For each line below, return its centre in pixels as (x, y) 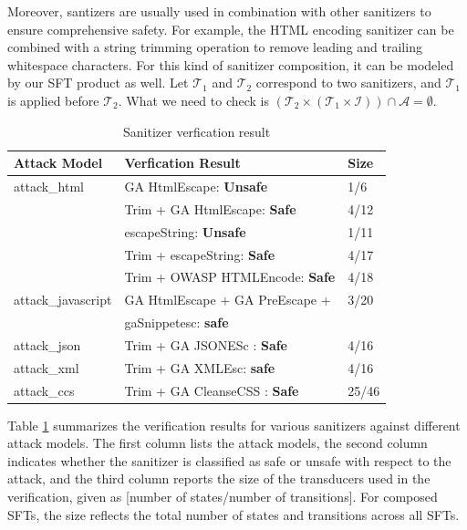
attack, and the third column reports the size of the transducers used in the (219, 478)
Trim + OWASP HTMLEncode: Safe (230, 277)
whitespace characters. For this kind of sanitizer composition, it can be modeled (231, 64)
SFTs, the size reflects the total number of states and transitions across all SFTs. (233, 514)
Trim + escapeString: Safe (200, 254)
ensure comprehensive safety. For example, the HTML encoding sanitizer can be (231, 29)
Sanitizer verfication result (197, 131)
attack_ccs (44, 390)
